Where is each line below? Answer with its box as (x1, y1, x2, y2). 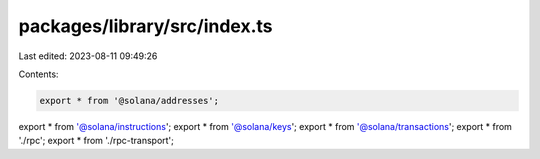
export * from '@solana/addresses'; (39, 95, 220, 106)
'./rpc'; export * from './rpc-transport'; (18, 135, 175, 147)
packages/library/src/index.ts (18, 15, 274, 37)
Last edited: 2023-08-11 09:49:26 (18, 50, 158, 62)
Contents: (18, 68, 59, 80)
